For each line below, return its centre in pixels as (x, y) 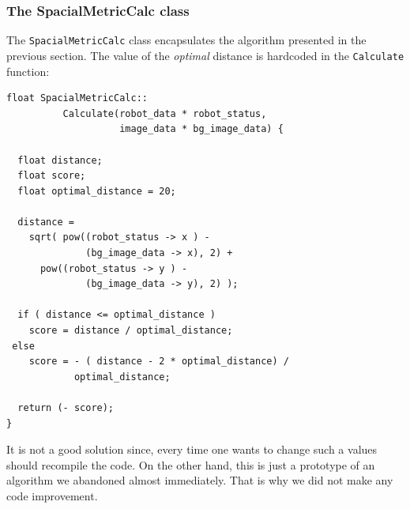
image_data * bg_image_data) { (201, 129)
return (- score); (66, 408)
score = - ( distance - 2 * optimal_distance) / (159, 362)
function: (28, 71)
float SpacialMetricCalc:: (77, 98)
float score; (52, 176)
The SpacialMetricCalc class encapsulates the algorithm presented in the (186, 40)
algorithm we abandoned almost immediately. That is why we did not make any (200, 480)
